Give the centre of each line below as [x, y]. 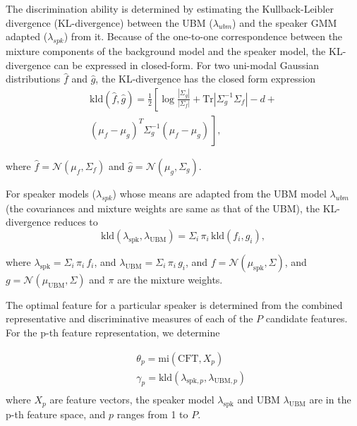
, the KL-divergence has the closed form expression [206, 79]
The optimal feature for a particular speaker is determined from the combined [174, 304]
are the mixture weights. [170, 279]
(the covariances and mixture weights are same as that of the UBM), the [163, 208]
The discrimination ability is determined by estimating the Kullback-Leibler [170, 8]
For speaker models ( [51, 193]
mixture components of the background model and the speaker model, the [166, 50]
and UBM [259, 400]
